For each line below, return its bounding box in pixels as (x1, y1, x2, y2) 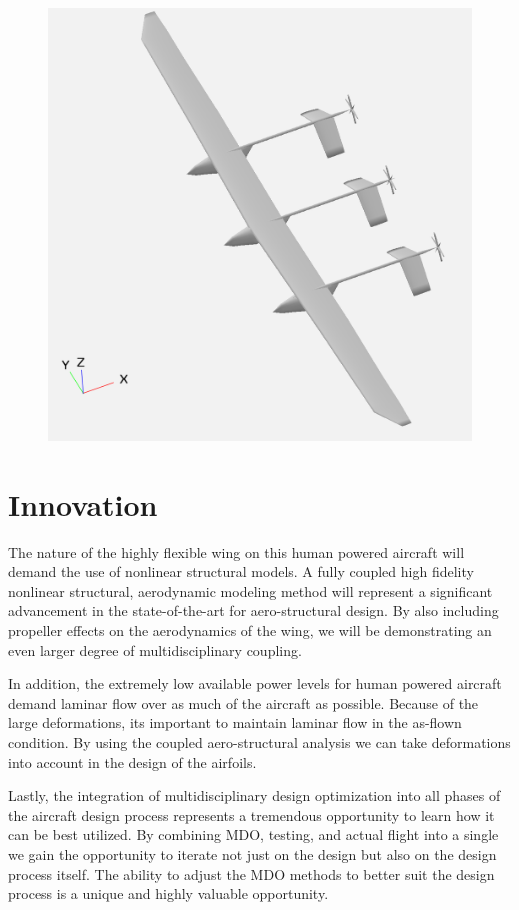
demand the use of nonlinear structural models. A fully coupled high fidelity (8, 561, 474, 582)
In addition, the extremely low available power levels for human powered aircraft (8, 673, 502, 694)
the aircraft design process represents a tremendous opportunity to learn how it (8, 804, 495, 825)
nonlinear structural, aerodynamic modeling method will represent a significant (8, 580, 493, 601)
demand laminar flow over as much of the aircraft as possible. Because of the (8, 692, 479, 713)
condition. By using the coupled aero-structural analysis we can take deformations (8, 731, 511, 752)
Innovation (8, 483, 158, 524)
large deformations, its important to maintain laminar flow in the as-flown (8, 712, 462, 733)
